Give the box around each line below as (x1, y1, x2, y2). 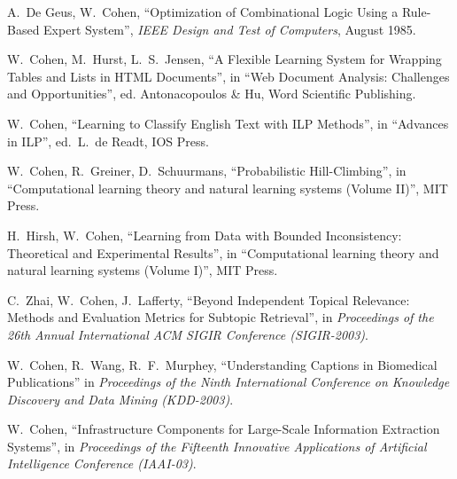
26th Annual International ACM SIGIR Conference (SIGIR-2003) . (7, 325, 369, 343)
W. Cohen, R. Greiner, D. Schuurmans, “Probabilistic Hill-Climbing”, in (7, 161, 407, 180)
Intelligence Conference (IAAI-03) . (7, 454, 197, 473)
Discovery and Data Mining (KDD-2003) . (7, 389, 234, 408)
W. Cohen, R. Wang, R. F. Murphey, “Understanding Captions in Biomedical (7, 355, 438, 373)
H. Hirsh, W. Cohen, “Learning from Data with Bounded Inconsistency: (7, 225, 402, 244)
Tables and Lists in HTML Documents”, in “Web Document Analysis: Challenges (7, 67, 450, 85)
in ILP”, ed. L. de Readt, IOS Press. (7, 131, 209, 150)
